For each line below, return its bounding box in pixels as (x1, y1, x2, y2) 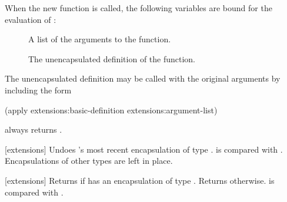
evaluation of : (5, 13, 56, 25)
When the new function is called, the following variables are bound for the (5, 2, 272, 14)
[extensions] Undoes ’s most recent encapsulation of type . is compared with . (5, 143, 283, 155)
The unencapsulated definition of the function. (28, 52, 196, 65)
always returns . (5, 123, 62, 136)
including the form (5, 83, 72, 96)
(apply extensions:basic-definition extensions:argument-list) (5, 103, 218, 116)
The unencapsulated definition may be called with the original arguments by (5, 72, 281, 85)
